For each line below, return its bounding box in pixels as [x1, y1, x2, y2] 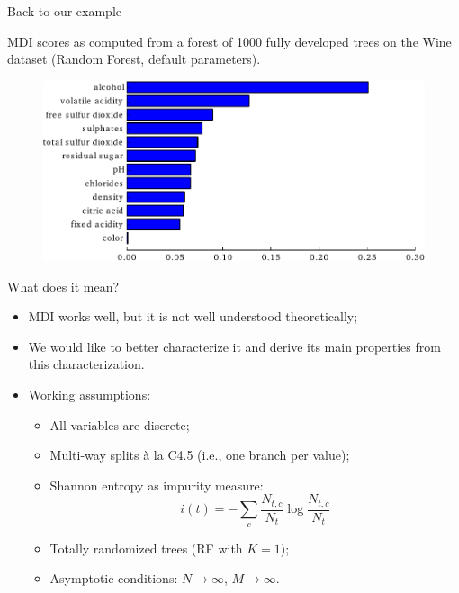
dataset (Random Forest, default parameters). [7, 49, 261, 68]
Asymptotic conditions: [49, 569, 178, 588]
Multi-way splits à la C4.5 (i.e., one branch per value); [49, 445, 350, 464]
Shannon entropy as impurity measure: [49, 475, 264, 494]
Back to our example [7, 2, 121, 20]
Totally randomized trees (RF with [49, 538, 243, 557]
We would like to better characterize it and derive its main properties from [28, 337, 441, 355]
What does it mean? [7, 276, 120, 295]
